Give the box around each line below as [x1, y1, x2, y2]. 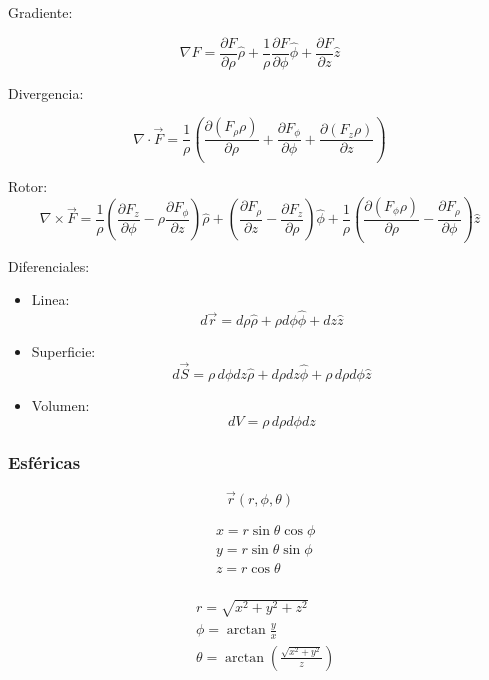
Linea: [31, 289, 70, 310]
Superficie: [31, 341, 96, 362]
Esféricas [8, 450, 81, 475]
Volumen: [31, 394, 90, 415]
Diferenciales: [8, 255, 90, 276]
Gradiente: [8, 2, 73, 22]
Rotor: [8, 176, 48, 197]
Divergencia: [8, 82, 84, 103]
